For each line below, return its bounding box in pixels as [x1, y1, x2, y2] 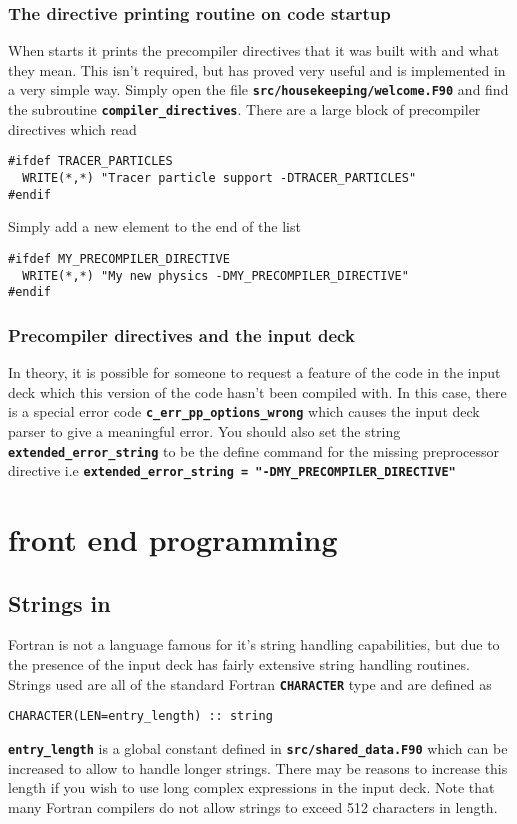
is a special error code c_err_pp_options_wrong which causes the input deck [8, 401, 480, 422]
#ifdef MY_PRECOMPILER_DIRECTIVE [8, 251, 230, 266]
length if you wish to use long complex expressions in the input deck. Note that [8, 777, 495, 798]
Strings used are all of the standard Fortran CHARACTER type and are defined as [8, 673, 492, 694]
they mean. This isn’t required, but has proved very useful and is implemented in [8, 59, 506, 80]
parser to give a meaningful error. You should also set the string [8, 420, 401, 441]
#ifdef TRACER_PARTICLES [8, 154, 173, 169]
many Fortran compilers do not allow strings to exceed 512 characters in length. [8, 796, 498, 817]
